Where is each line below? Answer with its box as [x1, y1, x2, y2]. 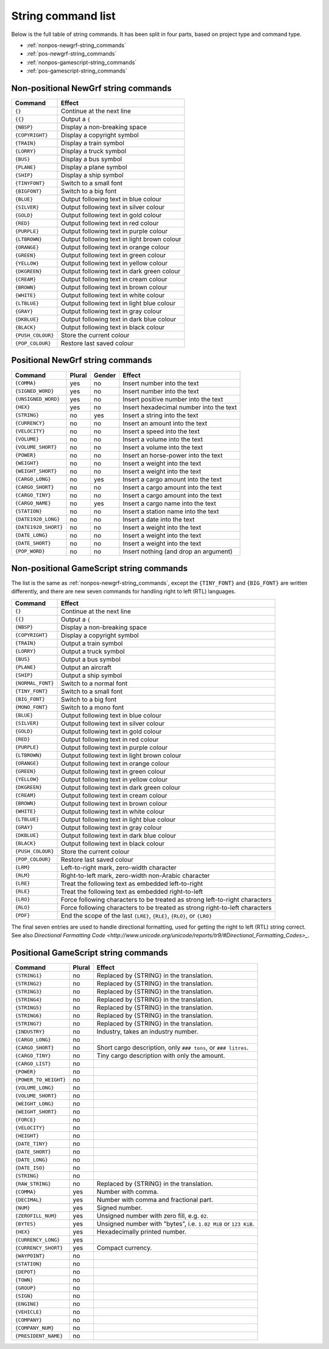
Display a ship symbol [60, 171, 124, 179]
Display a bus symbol [60, 155, 122, 164]
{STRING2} [15, 980, 43, 987]
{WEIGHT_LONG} [15, 1100, 54, 1107]
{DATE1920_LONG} [15, 516, 60, 523]
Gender [93, 371, 116, 380]
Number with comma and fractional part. [96, 1196, 213, 1204]
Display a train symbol [60, 139, 125, 148]
